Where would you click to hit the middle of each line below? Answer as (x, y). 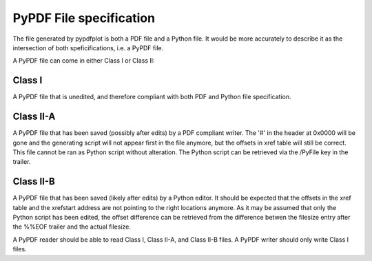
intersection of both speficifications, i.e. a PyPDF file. (88, 48)
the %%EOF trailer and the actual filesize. (72, 227)
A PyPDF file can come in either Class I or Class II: (84, 61)
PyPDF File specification (84, 18)
